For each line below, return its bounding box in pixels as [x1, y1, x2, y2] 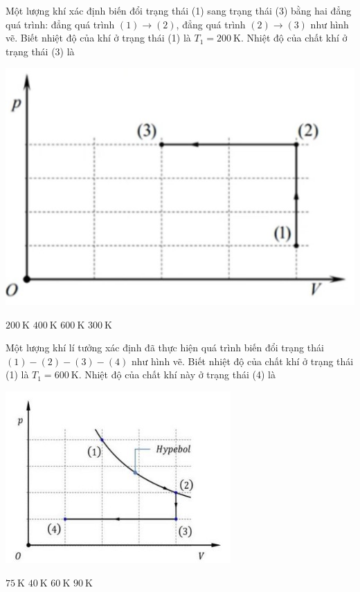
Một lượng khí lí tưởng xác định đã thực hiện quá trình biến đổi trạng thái [6, 340, 324, 355]
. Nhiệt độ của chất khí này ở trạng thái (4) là [78, 367, 276, 382]
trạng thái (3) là [6, 44, 75, 58]
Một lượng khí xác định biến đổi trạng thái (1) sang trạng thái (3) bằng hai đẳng [6, 3, 352, 17]
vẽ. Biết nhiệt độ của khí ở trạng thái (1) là [6, 30, 191, 45]
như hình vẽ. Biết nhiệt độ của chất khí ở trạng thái [131, 353, 354, 368]
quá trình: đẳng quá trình [6, 17, 115, 31]
